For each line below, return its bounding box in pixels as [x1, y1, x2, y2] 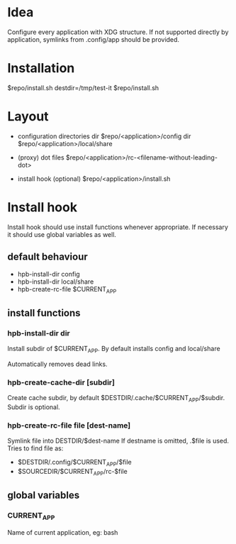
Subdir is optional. [7, 402, 60, 411]
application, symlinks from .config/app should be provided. [7, 35, 179, 43]
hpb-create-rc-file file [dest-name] [7, 420, 131, 430]
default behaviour [7, 251, 89, 263]
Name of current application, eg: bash [7, 528, 118, 536]
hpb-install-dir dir [7, 328, 71, 338]
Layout [7, 109, 49, 125]
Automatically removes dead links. [7, 360, 108, 368]
